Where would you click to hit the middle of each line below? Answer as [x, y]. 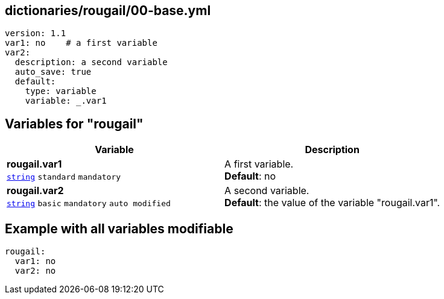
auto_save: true [53, 72]
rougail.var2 [35, 191]
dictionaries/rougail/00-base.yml [108, 11]
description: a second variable [91, 62]
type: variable [61, 91]
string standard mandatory [64, 177]
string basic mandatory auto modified [89, 204]
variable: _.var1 [66, 101]
